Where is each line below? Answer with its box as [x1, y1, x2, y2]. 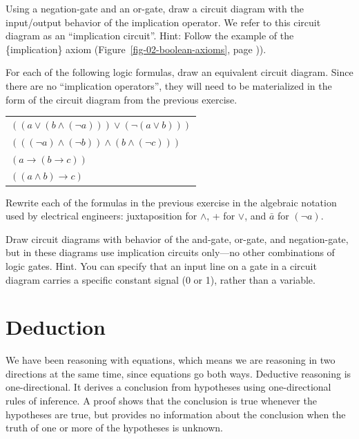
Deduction [6, 313, 106, 341]
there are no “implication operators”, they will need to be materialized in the [6, 78, 332, 92]
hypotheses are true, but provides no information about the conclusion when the [6, 407, 346, 421]
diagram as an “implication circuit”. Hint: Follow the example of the [6, 28, 294, 43]
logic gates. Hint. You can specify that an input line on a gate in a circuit [6, 258, 317, 273]
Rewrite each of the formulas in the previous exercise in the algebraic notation [6, 195, 337, 209]
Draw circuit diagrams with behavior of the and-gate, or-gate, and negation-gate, [6, 231, 349, 246]
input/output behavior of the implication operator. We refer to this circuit [6, 14, 321, 29]
